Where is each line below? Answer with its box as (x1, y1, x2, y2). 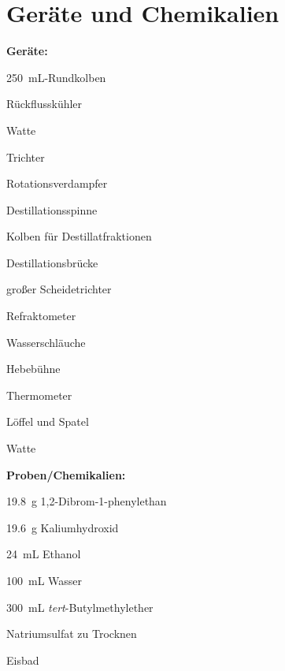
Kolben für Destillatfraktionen (6, 228, 152, 244)
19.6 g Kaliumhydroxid (6, 519, 119, 535)
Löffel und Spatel (6, 413, 89, 430)
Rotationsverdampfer (6, 175, 108, 192)
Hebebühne (6, 360, 61, 377)
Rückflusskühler (6, 95, 83, 112)
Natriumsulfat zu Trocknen (6, 625, 137, 642)
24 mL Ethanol (6, 546, 81, 562)
